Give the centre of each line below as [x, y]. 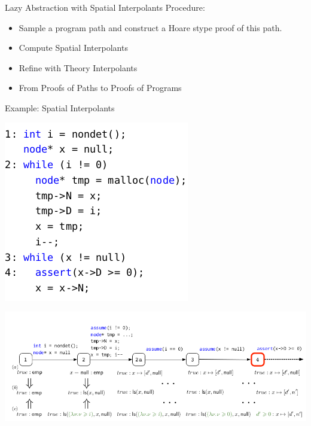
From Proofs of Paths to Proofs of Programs [100, 88]
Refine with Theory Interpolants [78, 67]
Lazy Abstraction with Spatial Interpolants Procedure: [105, 7]
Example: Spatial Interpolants [60, 107]
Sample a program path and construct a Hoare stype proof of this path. [150, 27]
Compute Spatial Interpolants [73, 48]
